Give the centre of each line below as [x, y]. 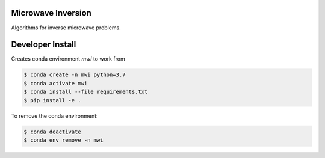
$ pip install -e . [52, 100]
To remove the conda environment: [55, 116]
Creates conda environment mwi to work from [68, 59]
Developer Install [44, 45]
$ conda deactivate [52, 132]
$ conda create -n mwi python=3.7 [75, 75]
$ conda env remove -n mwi [63, 140]
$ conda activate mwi [56, 83]
